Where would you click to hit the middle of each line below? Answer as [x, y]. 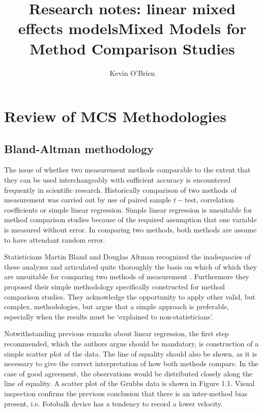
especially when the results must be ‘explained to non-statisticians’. [109, 316]
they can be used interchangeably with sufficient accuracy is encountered [118, 180]
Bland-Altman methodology [79, 148]
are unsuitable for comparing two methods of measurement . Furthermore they [127, 276]
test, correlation [209, 200]
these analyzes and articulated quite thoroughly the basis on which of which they [131, 266]
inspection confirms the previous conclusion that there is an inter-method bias [126, 393]
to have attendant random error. [55, 239]
